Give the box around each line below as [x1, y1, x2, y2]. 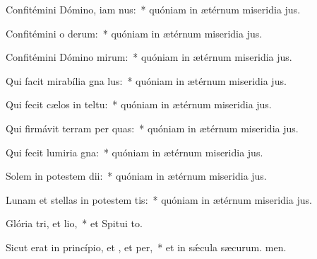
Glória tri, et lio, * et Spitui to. [6, 216, 143, 231]
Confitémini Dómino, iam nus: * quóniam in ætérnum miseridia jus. [6, 2, 301, 16]
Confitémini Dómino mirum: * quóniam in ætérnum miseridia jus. [6, 50, 292, 64]
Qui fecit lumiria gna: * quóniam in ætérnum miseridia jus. [6, 144, 263, 159]
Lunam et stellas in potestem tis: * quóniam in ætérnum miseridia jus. [6, 192, 312, 207]
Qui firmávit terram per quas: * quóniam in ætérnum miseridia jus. [6, 120, 299, 135]
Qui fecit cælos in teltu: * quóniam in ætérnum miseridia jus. [6, 97, 272, 112]
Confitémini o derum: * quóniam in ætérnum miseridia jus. [6, 25, 263, 40]
